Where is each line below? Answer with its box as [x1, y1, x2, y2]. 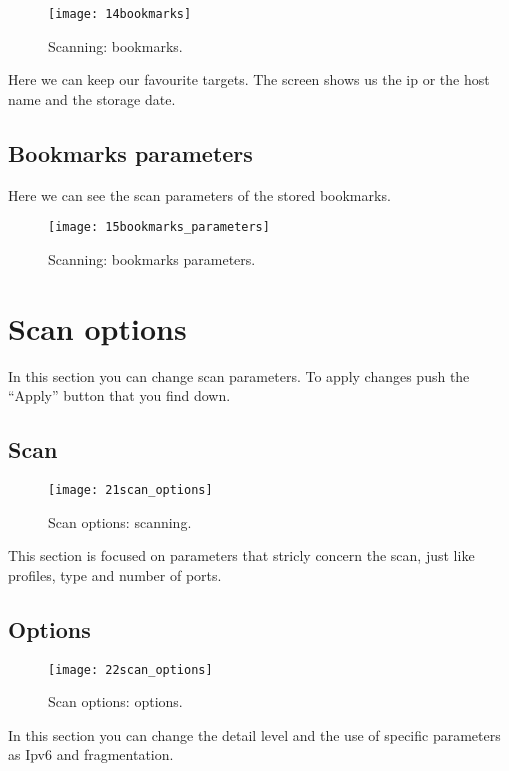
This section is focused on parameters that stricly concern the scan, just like [8, 545, 475, 566]
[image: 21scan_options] [48, 483, 213, 497]
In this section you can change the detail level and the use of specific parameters [8, 724, 501, 745]
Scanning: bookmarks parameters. [48, 248, 256, 269]
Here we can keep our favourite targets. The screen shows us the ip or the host [8, 69, 490, 90]
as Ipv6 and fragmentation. [8, 744, 174, 765]
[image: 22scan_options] [48, 662, 213, 677]
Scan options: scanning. [48, 511, 192, 532]
